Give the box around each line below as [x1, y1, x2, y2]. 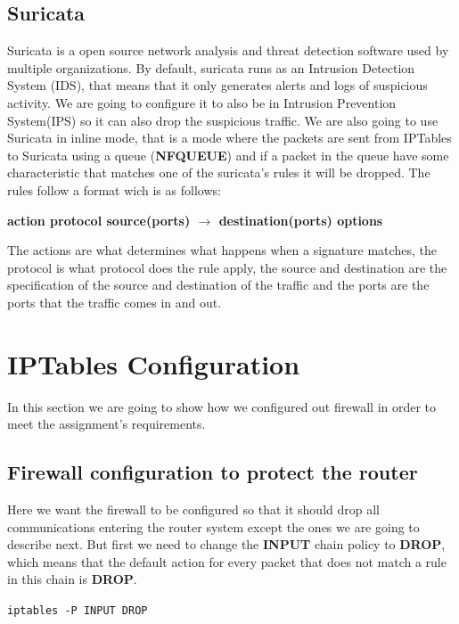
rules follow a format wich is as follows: [7, 180, 221, 199]
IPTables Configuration [7, 345, 300, 382]
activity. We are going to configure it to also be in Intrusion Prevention [7, 93, 397, 111]
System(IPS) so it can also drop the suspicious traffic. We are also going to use [7, 111, 439, 129]
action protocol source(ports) [7, 210, 191, 229]
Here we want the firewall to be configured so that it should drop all [7, 500, 380, 519]
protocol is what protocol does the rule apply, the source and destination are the [7, 258, 447, 276]
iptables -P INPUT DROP [7, 604, 148, 617]
